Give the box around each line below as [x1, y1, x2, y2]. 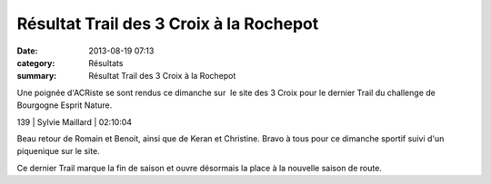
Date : [16, 45, 38, 56]
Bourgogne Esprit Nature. [16, 100, 113, 111]
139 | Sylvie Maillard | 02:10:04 [16, 116, 132, 127]
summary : [16, 71, 57, 82]
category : [16, 57, 55, 68]
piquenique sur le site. [16, 146, 100, 157]
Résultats [88, 57, 124, 68]
